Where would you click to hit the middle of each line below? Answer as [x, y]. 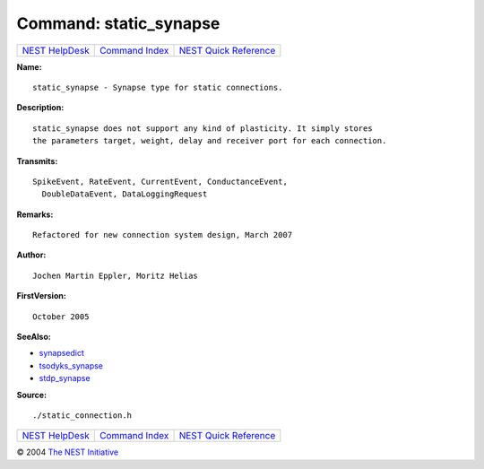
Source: [32, 395]
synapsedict [62, 353]
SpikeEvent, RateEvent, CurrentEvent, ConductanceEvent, [160, 181]
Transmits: [37, 161]
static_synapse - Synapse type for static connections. [158, 87]
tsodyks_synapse [71, 365]
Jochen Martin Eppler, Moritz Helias [116, 275]
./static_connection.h [82, 415]
